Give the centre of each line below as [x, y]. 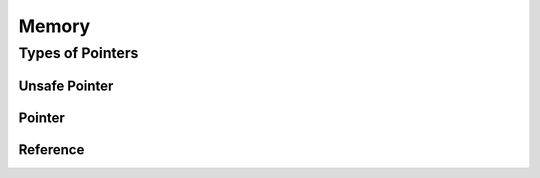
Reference [51, 149]
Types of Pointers [78, 53]
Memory [54, 26]
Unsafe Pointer [66, 85]
